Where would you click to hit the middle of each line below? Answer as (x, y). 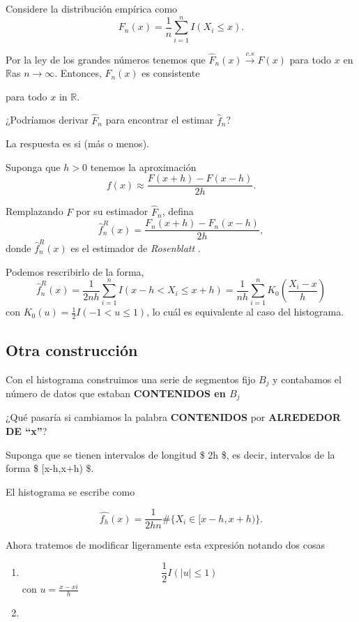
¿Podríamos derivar (47, 120)
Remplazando (35, 211)
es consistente (171, 73)
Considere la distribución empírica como (92, 8)
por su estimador (112, 211)
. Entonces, (78, 73)
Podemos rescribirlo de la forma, (75, 271)
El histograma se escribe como (70, 491)
